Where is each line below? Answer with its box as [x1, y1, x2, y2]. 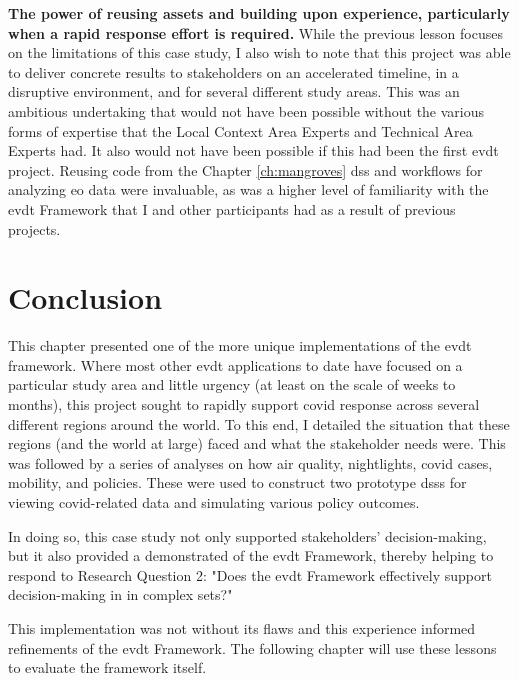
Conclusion [8, 277, 163, 318]
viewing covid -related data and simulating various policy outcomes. [8, 492, 420, 512]
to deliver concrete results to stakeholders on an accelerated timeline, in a [8, 61, 459, 82]
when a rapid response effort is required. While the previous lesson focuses [8, 22, 503, 43]
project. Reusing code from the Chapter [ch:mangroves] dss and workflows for [8, 159, 483, 180]
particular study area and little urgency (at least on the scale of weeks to [8, 374, 456, 395]
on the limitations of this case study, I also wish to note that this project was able [8, 42, 511, 63]
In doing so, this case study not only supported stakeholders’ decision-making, [8, 525, 487, 546]
